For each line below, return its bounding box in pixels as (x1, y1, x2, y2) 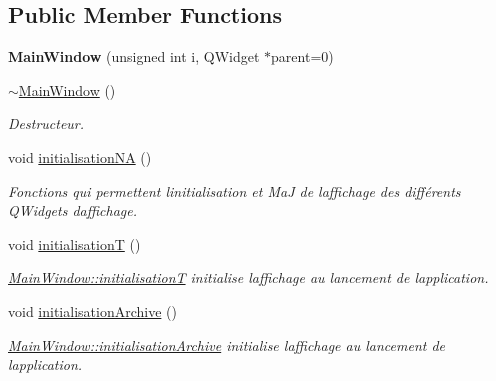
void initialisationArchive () (8, 300, 177, 321)
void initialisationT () (8, 233, 141, 254)
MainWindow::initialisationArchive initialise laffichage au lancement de (8, 334, 446, 355)
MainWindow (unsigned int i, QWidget (8, 46, 260, 67)
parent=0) (271, 46, 334, 67)
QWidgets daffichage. (8, 200, 138, 221)
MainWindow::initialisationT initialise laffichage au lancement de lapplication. (8, 267, 489, 288)
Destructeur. (8, 113, 85, 134)
